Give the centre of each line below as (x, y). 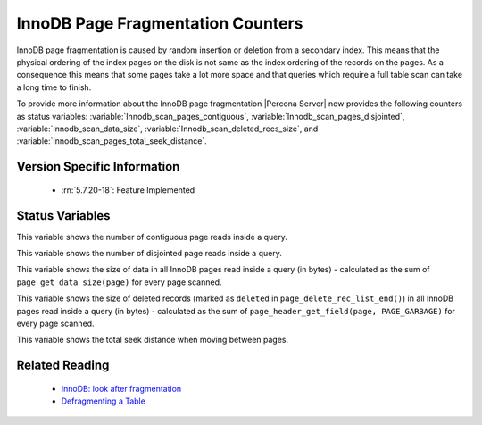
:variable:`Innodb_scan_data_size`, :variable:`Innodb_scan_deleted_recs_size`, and (167, 129)
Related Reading (63, 366)
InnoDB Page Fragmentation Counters (160, 23)
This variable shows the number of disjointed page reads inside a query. (150, 253)
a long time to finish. (54, 87)
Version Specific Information (98, 167)
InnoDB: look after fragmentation (121, 388)
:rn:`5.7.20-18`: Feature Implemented (128, 190)
